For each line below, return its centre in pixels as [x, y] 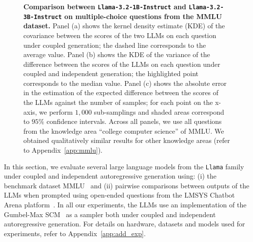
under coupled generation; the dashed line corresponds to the [115, 45]
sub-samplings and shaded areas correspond [159, 111]
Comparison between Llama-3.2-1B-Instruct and [105, 6]
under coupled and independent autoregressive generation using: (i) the [110, 176]
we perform [56, 111]
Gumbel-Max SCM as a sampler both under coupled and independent [110, 214]
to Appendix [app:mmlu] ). [63, 150]
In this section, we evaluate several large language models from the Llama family [124, 166]
